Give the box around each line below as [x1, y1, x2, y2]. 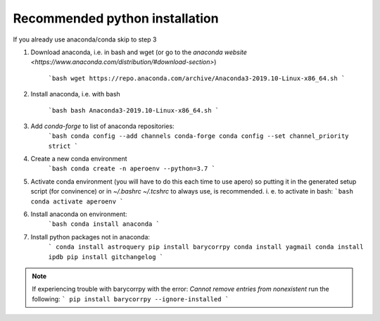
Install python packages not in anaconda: [30, 232, 151, 241]
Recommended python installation [13, 11, 219, 26]
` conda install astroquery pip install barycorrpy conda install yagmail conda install [48, 243, 364, 251]
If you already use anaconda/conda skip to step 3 [13, 35, 157, 44]
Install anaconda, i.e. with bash [30, 90, 121, 99]
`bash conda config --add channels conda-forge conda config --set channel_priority [48, 132, 349, 140]
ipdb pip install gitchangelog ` [48, 253, 164, 260]
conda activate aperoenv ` [30, 197, 124, 206]
